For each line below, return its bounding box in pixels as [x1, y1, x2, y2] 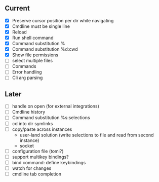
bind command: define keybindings [12, 159, 86, 165]
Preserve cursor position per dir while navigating [12, 17, 114, 23]
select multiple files [12, 58, 53, 64]
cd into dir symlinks [12, 120, 53, 126]
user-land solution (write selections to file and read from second [19, 132, 154, 138]
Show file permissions [12, 52, 59, 58]
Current [5, 4, 30, 13]
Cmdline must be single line [12, 23, 70, 29]
